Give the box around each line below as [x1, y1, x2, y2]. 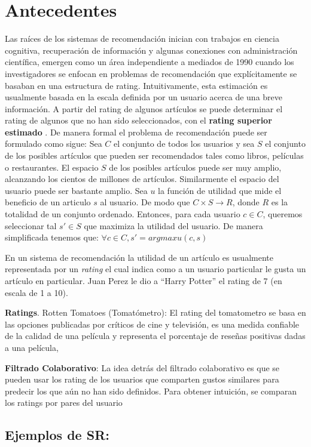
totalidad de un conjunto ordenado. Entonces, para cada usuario [5, 208, 240, 220]
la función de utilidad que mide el [158, 184, 282, 196]
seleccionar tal [5, 219, 57, 232]
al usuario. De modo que [100, 196, 190, 208]
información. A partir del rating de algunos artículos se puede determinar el [5, 102, 283, 115]
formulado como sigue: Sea [5, 137, 102, 150]
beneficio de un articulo [5, 196, 91, 208]
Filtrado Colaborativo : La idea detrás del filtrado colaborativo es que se [5, 361, 280, 374]
